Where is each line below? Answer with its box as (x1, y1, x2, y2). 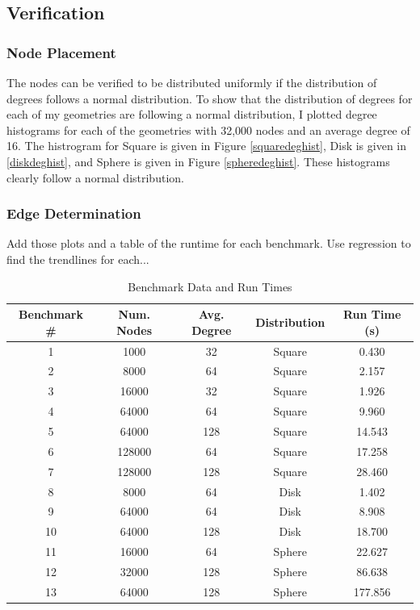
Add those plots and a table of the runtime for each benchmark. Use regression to (6, 235, 411, 252)
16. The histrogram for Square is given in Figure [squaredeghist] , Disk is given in (6, 137, 407, 154)
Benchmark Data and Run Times (128, 278, 292, 295)
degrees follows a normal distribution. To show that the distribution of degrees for (6, 90, 413, 107)
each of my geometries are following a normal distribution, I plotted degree (6, 106, 377, 123)
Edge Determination (6, 203, 141, 224)
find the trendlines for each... (6, 250, 149, 267)
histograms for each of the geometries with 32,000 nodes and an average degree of (6, 121, 410, 138)
